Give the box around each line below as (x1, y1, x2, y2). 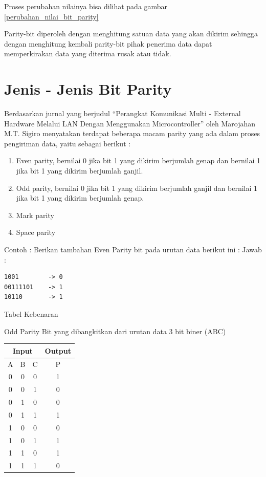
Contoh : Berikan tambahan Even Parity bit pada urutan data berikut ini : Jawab (4, 244, 262, 255)
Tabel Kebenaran (4, 309, 58, 319)
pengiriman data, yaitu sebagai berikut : (4, 138, 131, 148)
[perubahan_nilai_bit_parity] (4, 11, 99, 21)
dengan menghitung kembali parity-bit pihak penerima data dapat (4, 38, 212, 49)
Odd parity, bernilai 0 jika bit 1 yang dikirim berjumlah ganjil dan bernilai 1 (16, 182, 258, 193)
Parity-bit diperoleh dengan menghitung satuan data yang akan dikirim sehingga (4, 28, 258, 39)
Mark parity (16, 209, 54, 220)
